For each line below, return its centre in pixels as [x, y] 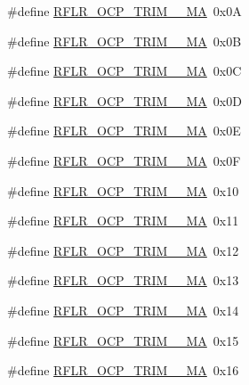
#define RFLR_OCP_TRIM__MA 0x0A [124, 11]
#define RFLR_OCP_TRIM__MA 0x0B [124, 41]
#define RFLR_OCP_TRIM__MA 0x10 [123, 190]
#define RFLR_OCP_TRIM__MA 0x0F [124, 160]
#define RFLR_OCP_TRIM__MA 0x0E [124, 131]
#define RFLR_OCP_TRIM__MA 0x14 [123, 310]
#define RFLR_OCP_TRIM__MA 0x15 [123, 340]
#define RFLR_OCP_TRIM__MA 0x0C [124, 71]
